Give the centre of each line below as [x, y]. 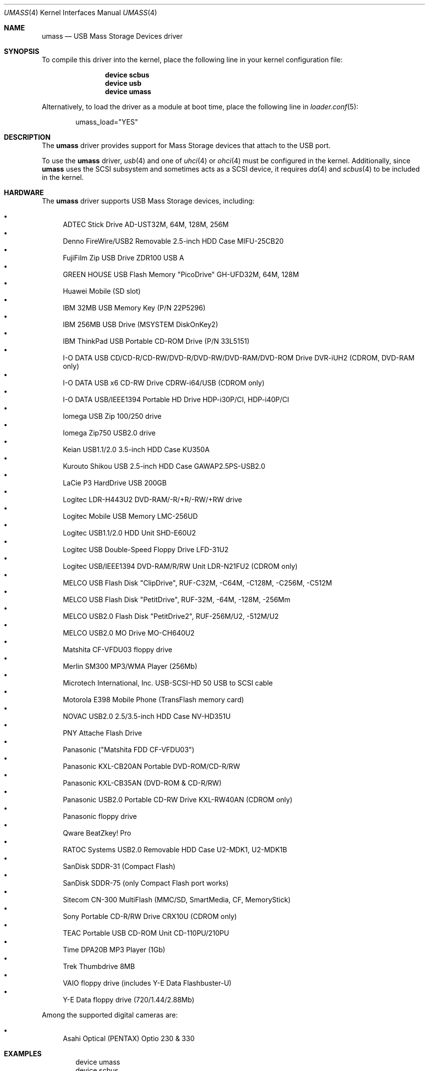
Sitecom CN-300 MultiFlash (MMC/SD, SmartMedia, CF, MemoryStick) [177, 900]
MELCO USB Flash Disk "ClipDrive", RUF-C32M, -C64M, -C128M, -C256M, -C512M [197, 583]
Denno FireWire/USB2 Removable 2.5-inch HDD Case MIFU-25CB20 [173, 241]
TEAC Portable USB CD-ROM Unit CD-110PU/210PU [146, 933]
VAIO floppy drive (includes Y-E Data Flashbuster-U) [147, 983]
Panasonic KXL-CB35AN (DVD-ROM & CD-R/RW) [142, 783]
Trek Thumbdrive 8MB [99, 966]
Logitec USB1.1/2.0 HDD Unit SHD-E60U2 [129, 533]
